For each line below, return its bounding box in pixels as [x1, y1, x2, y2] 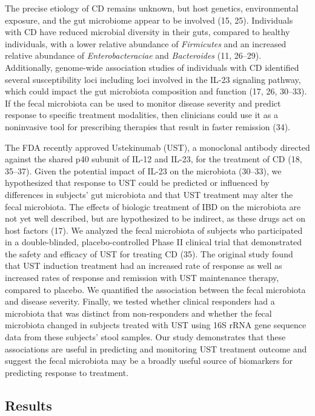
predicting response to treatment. [5, 366, 129, 378]
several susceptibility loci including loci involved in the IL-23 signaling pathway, [5, 73, 301, 85]
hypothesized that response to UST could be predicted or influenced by [5, 176, 270, 189]
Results [5, 395, 52, 414]
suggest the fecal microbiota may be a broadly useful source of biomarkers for [5, 354, 293, 367]
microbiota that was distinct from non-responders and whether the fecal [5, 306, 272, 319]
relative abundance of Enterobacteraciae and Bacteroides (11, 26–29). [5, 49, 262, 62]
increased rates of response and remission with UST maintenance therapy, [5, 271, 279, 284]
